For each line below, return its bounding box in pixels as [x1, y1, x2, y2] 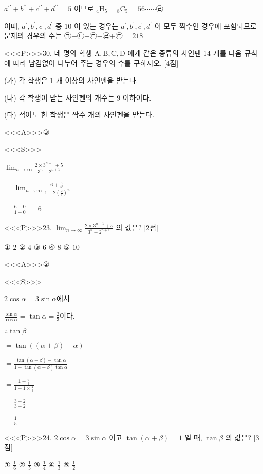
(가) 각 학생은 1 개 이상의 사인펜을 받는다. [4, 74, 138, 85]
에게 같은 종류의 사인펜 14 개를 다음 [127, 47, 242, 58]
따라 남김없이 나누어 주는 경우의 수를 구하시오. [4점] [13, 57, 179, 68]
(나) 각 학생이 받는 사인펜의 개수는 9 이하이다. [4, 92, 152, 103]
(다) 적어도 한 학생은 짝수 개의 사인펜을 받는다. [4, 109, 155, 120]
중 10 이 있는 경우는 [55, 20, 119, 31]
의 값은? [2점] [116, 222, 158, 232]
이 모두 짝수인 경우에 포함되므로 [154, 20, 257, 31]
